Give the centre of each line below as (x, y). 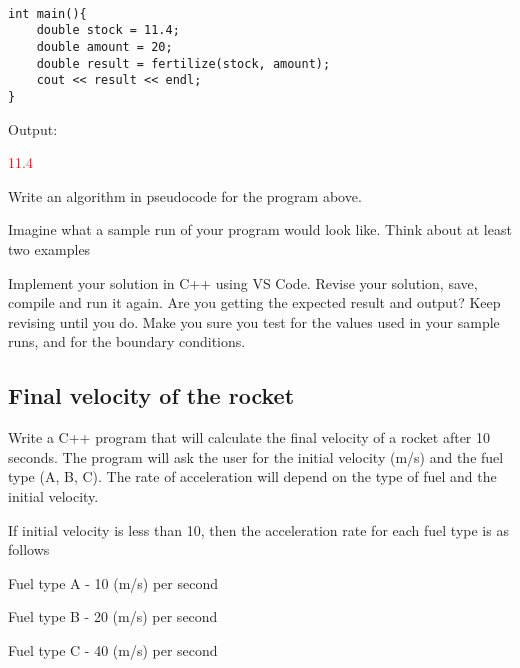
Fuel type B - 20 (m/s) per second (113, 616)
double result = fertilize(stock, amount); (183, 63)
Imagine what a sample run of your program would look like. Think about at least (260, 229)
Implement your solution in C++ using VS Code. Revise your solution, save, (243, 282)
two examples (49, 248)
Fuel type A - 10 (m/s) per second (113, 582)
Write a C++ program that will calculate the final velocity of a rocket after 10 (249, 437)
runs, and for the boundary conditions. (127, 341)
